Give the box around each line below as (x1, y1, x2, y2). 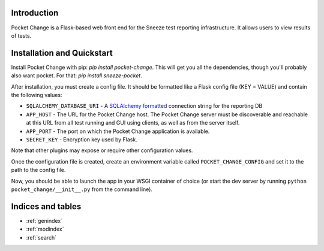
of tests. (11, 32, 32, 39)
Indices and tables (11, 201, 82, 211)
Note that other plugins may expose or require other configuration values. (11, 147, 193, 154)
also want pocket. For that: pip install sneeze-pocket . (11, 72, 142, 79)
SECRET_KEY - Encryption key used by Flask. (26, 135, 137, 143)
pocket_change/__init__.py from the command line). (11, 186, 153, 193)
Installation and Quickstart (11, 48, 113, 58)
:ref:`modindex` (26, 225, 64, 233)
